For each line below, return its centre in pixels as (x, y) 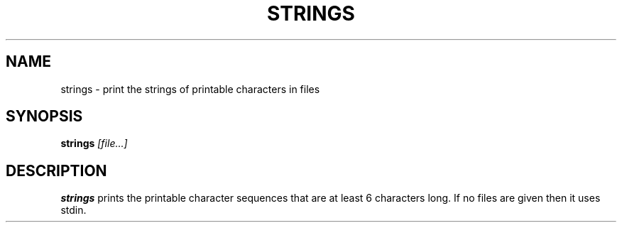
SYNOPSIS (44, 116)
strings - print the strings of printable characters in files (190, 89)
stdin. (73, 210)
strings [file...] (94, 143)
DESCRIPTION (56, 170)
